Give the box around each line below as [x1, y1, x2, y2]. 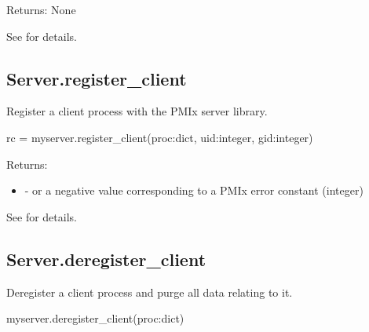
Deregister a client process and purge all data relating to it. [6, 283, 293, 300]
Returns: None [6, 2, 76, 17]
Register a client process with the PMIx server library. [6, 103, 268, 119]
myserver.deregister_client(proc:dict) [6, 310, 184, 327]
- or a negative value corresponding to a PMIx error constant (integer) [24, 182, 364, 199]
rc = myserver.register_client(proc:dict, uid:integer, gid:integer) [6, 129, 313, 145]
